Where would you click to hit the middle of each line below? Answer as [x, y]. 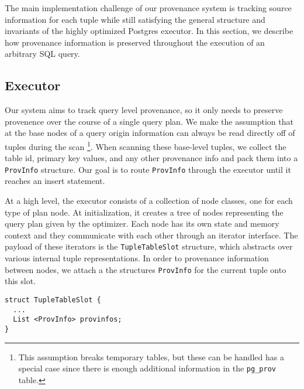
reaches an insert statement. [55, 181]
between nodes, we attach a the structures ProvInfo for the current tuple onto [146, 269]
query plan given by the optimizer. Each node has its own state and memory [142, 223]
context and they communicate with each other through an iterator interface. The [151, 235]
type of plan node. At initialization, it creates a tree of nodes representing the [144, 212]
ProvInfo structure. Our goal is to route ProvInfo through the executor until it [148, 169]
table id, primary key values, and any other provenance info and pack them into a [151, 158]
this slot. [20, 281]
